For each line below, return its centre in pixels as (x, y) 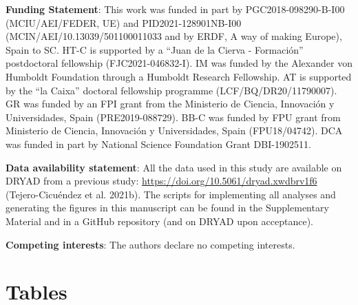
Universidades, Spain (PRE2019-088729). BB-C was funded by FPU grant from (173, 117)
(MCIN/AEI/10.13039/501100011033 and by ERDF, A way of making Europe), (174, 36)
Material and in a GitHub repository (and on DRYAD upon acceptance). (159, 221)
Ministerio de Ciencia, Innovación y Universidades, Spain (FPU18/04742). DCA (174, 130)
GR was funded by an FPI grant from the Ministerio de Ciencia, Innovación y (170, 104)
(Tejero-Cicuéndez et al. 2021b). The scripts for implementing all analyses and (171, 194)
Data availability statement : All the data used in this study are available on (174, 167)
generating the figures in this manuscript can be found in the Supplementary (167, 208)
